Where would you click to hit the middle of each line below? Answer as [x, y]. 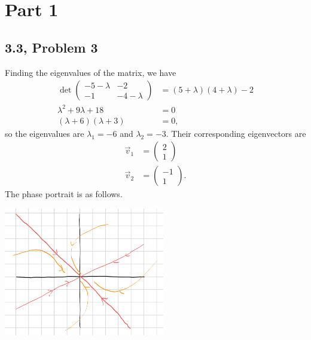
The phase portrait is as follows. [64, 194]
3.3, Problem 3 [51, 47]
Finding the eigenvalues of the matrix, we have [91, 72]
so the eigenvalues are [45, 133]
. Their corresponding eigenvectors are [236, 133]
